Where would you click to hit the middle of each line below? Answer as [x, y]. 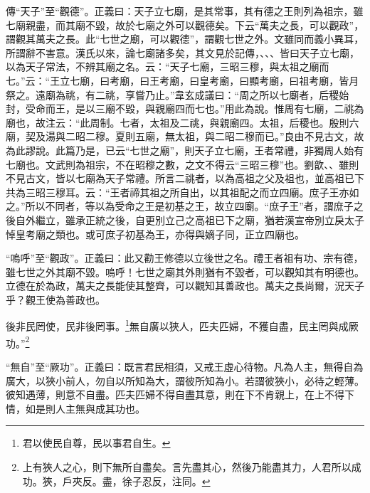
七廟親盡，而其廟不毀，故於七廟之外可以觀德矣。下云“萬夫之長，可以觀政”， [185, 25]
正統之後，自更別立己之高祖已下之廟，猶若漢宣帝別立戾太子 [224, 219]
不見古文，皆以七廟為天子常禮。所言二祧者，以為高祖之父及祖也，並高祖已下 [185, 178]
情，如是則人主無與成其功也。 [75, 408]
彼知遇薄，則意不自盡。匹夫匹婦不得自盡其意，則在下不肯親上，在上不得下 [180, 394]
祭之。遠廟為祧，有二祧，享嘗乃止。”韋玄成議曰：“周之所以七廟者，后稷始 [178, 94]
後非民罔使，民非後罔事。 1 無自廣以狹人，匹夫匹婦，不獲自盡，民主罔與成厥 [182, 325]
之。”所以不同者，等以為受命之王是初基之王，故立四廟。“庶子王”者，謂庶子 [180, 206]
